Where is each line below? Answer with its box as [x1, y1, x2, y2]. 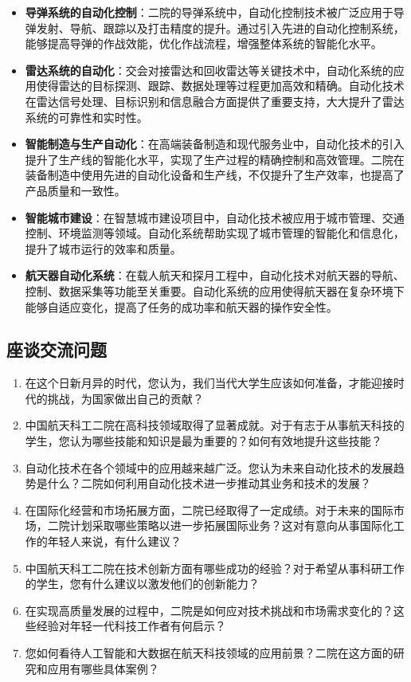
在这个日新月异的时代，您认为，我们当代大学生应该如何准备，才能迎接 [25, 374, 393, 391]
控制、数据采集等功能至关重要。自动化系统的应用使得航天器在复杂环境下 [25, 282, 405, 299]
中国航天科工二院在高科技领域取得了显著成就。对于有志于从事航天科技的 [25, 417, 405, 433]
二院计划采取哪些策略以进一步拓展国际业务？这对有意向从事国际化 [47, 517, 393, 534]
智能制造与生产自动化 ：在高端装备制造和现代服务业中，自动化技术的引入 [25, 135, 405, 152]
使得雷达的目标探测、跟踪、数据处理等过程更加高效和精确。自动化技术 [36, 77, 405, 94]
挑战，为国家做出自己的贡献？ [47, 390, 204, 406]
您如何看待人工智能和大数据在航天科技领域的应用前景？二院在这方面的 [25, 645, 393, 661]
